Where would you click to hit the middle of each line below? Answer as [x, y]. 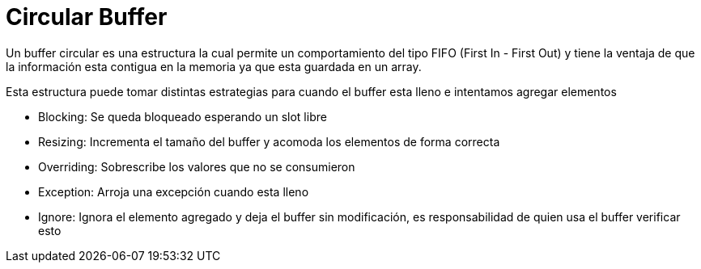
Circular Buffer [87, 17]
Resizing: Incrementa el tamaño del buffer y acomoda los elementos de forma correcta [269, 141]
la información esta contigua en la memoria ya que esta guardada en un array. [214, 66]
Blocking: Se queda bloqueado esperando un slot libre [183, 116]
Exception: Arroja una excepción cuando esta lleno [174, 191]
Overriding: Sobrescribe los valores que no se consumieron [197, 166]
